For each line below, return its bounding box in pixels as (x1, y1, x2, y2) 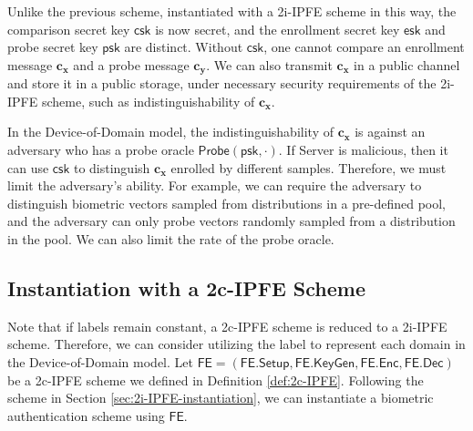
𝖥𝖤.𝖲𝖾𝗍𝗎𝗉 (240, 356, 290, 370)
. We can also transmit (206, 55, 333, 74)
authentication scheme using (7, 405, 165, 425)
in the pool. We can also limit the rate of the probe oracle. (7, 229, 334, 248)
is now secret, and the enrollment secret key (155, 19, 400, 38)
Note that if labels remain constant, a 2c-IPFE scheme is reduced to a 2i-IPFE (7, 316, 447, 335)
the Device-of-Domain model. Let (7, 352, 193, 371)
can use (7, 158, 49, 177)
